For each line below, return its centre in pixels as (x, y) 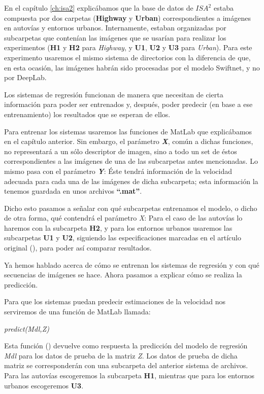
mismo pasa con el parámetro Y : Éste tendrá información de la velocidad (118, 171)
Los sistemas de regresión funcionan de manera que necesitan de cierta (114, 94)
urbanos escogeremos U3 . (44, 385)
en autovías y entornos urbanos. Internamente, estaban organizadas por (115, 28)
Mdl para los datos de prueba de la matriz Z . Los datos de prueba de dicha (121, 355)
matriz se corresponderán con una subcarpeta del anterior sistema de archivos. (126, 365)
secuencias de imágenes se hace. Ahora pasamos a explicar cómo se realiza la (123, 275)
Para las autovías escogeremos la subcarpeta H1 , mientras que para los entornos (129, 375)
